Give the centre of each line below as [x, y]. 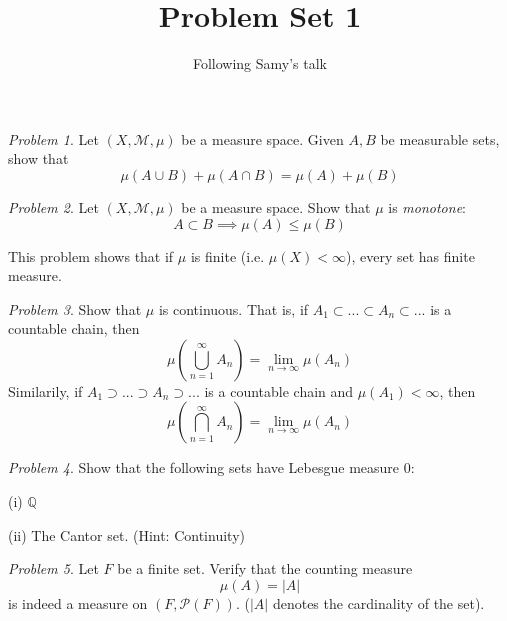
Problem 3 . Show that [75, 308]
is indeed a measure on [78, 602]
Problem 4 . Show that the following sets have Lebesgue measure [204, 467]
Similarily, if [45, 390]
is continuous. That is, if [233, 308]
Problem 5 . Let [53, 568]
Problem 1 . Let [53, 138]
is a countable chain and [279, 390]
